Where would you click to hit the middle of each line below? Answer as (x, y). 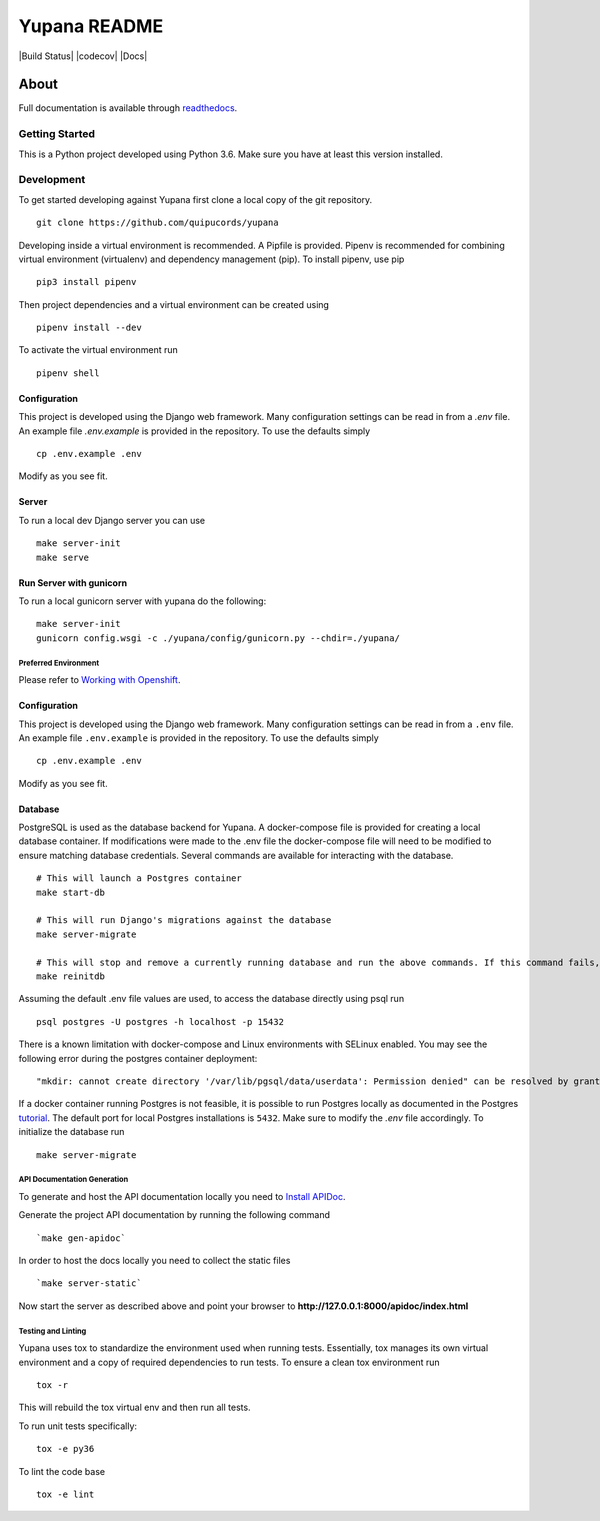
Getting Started (56, 134)
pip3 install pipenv (86, 282)
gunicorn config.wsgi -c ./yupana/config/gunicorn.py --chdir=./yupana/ (218, 638)
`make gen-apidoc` (81, 1238)
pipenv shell (68, 373)
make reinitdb (70, 976)
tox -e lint (65, 1494)
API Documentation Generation (73, 1180)
